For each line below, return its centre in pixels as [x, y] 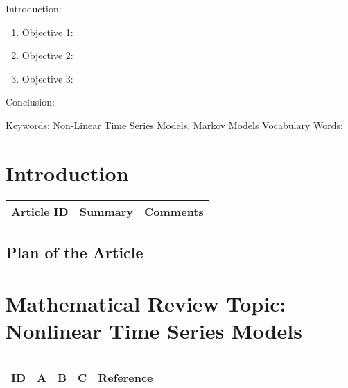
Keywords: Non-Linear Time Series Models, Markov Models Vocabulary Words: [174, 125]
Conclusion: [30, 102]
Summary [106, 211]
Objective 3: [47, 78]
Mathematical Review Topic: [146, 303]
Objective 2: [47, 55]
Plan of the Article [75, 252]
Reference [125, 377]
